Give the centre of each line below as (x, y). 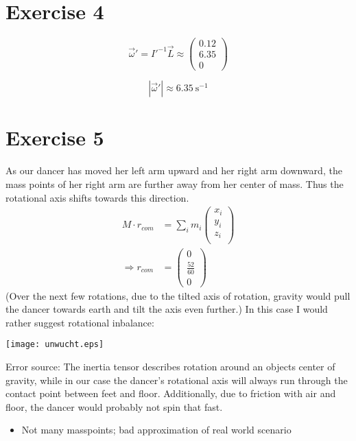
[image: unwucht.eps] (55, 345)
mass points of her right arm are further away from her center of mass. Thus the (175, 184)
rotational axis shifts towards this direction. (97, 197)
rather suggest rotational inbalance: (80, 322)
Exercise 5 (55, 138)
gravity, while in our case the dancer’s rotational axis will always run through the (177, 380)
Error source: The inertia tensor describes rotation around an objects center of (170, 367)
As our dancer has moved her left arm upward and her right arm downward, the (174, 170)
